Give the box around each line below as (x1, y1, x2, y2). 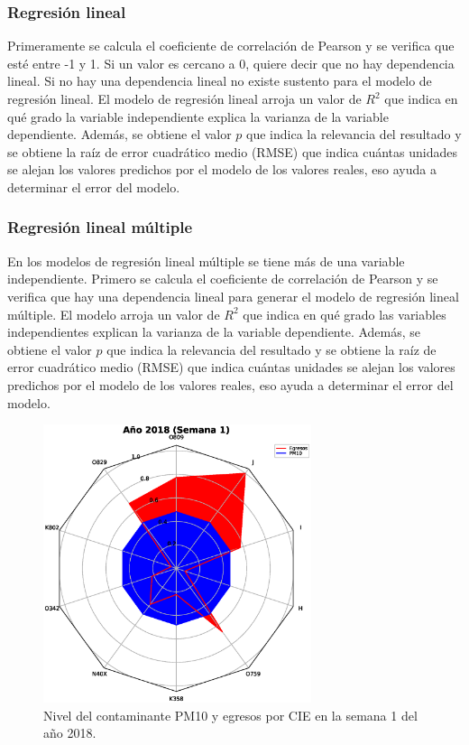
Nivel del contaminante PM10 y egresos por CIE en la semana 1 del (43, 705, 418, 724)
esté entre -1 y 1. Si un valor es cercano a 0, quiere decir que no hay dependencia (7, 53, 455, 72)
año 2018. (43, 723, 97, 742)
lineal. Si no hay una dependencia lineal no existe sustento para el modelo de (7, 71, 432, 90)
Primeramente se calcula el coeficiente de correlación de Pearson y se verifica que (7, 36, 455, 55)
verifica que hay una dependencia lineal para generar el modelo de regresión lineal (7, 286, 459, 305)
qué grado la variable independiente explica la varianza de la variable (7, 107, 389, 126)
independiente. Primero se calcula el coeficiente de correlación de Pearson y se (7, 269, 438, 288)
